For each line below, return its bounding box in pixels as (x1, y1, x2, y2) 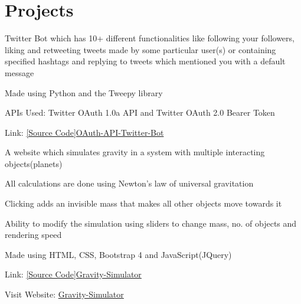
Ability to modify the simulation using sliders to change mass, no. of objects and (5, 217, 297, 229)
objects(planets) (5, 157, 63, 169)
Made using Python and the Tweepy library (5, 86, 163, 99)
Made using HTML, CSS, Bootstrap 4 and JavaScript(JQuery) (5, 248, 232, 260)
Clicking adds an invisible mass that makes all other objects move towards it (5, 197, 282, 210)
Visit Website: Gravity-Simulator (5, 288, 124, 300)
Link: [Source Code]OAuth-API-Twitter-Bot (5, 126, 164, 138)
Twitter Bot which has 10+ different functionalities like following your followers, (5, 32, 295, 44)
